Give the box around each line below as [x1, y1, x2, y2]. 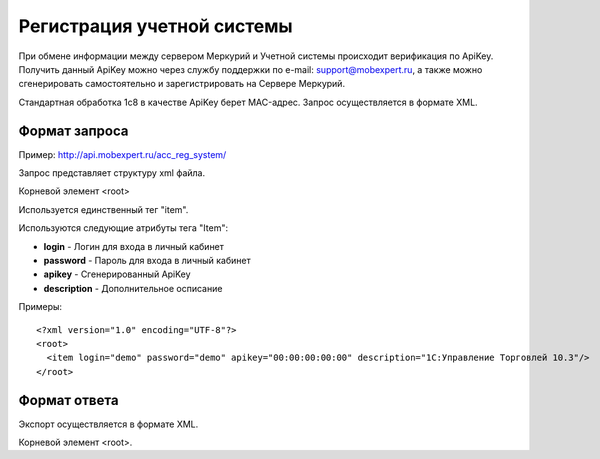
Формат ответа [18, 391, 119, 409]
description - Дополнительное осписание [43, 282, 223, 294]
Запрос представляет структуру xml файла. [18, 167, 205, 179]
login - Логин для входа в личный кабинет [43, 240, 225, 252]
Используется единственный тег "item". [18, 203, 189, 215]
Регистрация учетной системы [18, 15, 294, 37]
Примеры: [18, 301, 63, 313]
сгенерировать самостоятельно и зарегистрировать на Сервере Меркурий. [18, 78, 345, 90]
